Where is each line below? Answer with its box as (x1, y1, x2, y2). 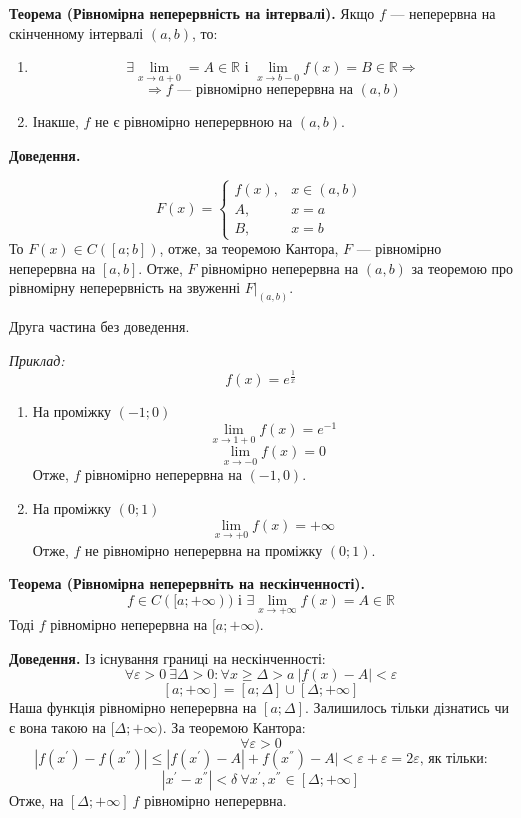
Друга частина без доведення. (9, 316, 190, 337)
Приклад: (9, 349, 65, 370)
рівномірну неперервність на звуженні (9, 277, 241, 298)
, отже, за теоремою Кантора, (159, 238, 339, 259)
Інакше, (32, 111, 79, 132)
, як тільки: (419, 751, 488, 766)
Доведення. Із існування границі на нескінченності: (9, 647, 326, 668)
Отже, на (9, 789, 64, 810)
